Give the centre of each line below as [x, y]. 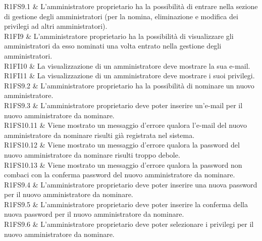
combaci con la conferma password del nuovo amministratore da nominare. [120, 175]
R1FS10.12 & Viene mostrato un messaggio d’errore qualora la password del [122, 145]
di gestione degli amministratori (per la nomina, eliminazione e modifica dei [121, 16]
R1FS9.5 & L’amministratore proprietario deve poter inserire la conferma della [126, 204]
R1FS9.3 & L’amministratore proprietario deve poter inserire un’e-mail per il [123, 105]
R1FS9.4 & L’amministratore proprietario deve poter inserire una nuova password [131, 184]
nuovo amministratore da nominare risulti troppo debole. [92, 154]
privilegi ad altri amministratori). [56, 26]
